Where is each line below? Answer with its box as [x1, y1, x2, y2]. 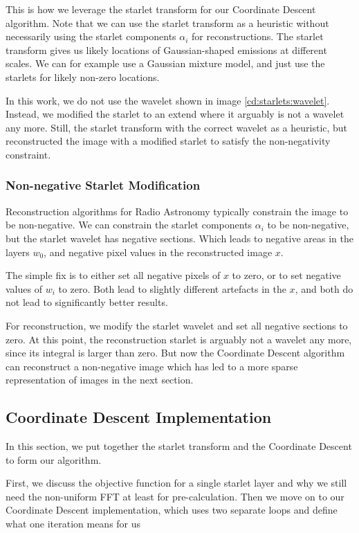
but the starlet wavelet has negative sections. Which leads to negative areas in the [6, 231, 353, 245]
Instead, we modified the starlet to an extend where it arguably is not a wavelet [6, 107, 344, 121]
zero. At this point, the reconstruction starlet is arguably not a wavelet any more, [6, 332, 352, 346]
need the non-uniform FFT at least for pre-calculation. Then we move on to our [6, 489, 344, 503]
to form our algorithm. [6, 452, 102, 467]
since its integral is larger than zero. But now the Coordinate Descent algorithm [6, 345, 345, 360]
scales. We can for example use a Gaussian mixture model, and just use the [6, 56, 325, 71]
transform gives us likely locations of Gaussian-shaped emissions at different [6, 42, 327, 57]
